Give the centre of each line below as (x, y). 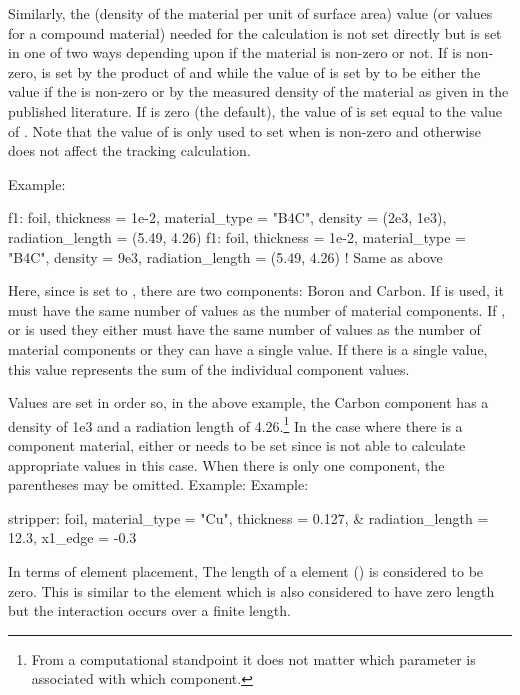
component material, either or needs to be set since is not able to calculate (237, 444)
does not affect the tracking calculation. (129, 150)
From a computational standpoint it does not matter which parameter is (253, 658)
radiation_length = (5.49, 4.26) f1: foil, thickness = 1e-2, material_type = (237, 236)
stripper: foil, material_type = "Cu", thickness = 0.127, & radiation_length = (248, 517)
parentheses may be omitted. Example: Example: (158, 484)
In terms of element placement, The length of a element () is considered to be (246, 570)
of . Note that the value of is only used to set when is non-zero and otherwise (244, 130)
